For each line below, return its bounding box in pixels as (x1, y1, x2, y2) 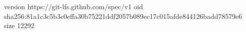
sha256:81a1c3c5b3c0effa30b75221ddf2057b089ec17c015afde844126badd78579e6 (4, 11, 242, 21)
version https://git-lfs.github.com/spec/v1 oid (4, 1, 143, 11)
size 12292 (4, 20, 35, 31)
